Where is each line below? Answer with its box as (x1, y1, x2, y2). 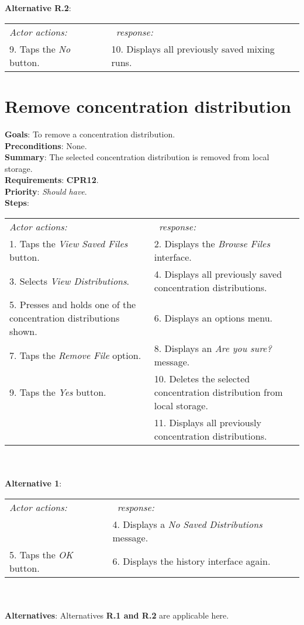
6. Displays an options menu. (154, 311, 272, 325)
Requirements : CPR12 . (5, 174, 99, 186)
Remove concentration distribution (5, 94, 291, 118)
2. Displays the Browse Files (154, 237, 270, 251)
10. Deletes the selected (154, 372, 250, 386)
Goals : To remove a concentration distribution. (5, 127, 175, 140)
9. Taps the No (9, 42, 71, 56)
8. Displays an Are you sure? (154, 341, 272, 355)
